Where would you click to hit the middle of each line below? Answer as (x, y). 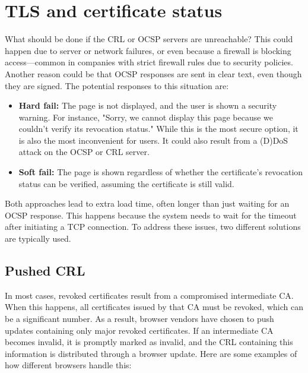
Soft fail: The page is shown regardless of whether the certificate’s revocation (161, 172)
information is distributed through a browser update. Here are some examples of (151, 353)
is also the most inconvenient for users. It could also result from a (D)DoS (153, 140)
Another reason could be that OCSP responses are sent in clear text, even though (153, 73)
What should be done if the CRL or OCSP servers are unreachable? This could (149, 39)
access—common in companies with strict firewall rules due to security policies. (149, 62)
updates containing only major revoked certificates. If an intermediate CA (139, 330)
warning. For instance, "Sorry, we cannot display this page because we (146, 117)
